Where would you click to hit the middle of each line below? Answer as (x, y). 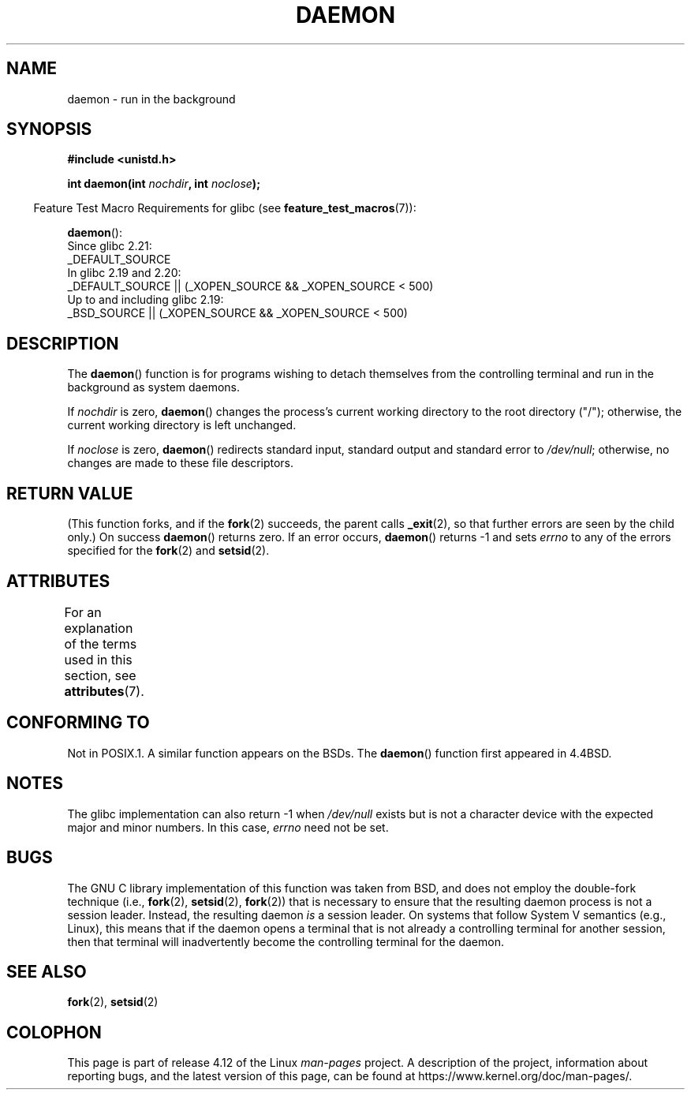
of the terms (101, 643)
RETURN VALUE (70, 493)
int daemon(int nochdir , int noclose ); (164, 184)
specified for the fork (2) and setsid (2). (168, 551)
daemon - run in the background (151, 99)
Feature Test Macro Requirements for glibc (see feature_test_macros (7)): (225, 208)
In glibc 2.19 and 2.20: (124, 273)
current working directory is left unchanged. (182, 425)
